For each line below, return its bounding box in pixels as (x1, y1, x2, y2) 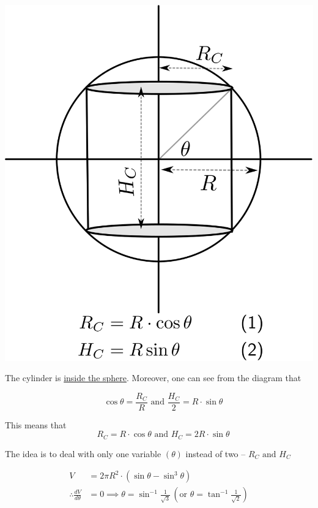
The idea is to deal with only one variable (5, 447, 161, 460)
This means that (5, 418, 67, 431)
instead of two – (185, 447, 246, 460)
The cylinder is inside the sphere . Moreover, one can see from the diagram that (5, 371, 301, 384)
